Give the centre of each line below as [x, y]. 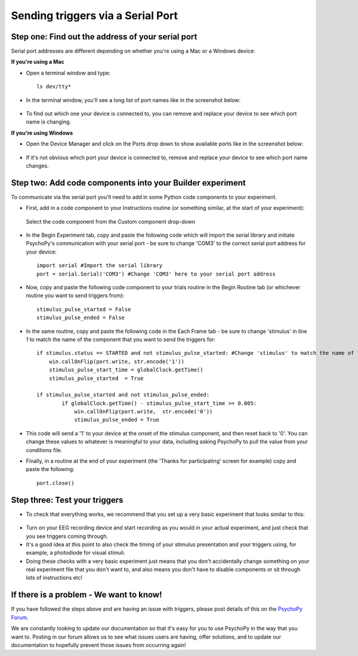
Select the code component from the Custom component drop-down [111, 221]
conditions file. [44, 450]
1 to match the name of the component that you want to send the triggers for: [121, 339]
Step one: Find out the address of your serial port [104, 37]
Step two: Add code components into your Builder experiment [128, 183]
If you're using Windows [42, 133]
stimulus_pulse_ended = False [81, 318]
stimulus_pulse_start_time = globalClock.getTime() [126, 370]
